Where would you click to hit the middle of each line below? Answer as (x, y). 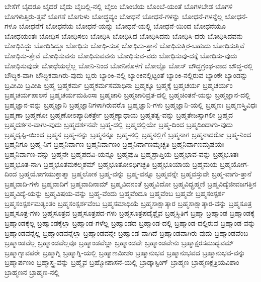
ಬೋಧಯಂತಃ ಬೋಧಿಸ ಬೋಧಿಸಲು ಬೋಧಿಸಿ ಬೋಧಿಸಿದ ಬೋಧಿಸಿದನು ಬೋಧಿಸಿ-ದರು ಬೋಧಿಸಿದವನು (124, 35)
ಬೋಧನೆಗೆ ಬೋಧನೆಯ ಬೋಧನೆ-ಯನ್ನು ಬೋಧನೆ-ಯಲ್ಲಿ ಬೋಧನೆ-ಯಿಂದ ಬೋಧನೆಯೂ (122, 26)
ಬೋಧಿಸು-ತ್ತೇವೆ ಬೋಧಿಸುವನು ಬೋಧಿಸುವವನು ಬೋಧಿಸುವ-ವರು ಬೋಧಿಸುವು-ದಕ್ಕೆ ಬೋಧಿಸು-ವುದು (121, 55)
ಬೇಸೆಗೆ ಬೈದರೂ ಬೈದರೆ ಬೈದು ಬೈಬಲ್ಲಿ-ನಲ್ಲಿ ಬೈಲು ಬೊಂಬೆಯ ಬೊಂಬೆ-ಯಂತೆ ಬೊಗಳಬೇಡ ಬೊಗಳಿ (119, 6)
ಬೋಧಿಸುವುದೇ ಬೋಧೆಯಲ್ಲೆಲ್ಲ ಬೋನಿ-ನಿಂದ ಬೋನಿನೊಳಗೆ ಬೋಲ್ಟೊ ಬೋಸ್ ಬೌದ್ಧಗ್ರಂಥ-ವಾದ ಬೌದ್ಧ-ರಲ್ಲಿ (129, 65)
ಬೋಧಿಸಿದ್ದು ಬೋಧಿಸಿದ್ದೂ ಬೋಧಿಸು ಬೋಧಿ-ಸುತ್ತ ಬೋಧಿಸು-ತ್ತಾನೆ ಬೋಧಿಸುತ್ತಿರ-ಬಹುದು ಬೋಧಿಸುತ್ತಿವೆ (124, 45)
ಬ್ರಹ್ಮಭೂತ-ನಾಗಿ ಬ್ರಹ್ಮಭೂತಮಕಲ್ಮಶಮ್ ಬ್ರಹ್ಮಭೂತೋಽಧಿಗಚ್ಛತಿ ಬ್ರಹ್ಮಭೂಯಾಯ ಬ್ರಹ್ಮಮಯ (111, 164)
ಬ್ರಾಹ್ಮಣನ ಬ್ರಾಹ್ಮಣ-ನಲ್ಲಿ (32, 272)
